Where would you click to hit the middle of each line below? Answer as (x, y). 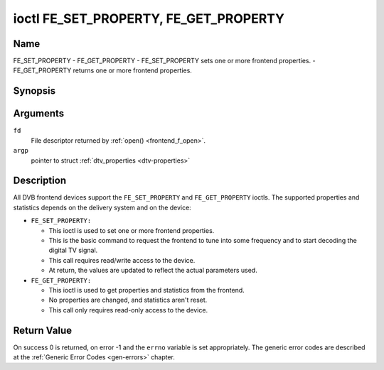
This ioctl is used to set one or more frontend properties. (132, 230)
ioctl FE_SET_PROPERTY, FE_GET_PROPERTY (149, 18)
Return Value (43, 330)
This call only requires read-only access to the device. (128, 310)
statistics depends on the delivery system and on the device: (102, 207)
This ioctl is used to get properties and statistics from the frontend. (146, 290)
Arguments (39, 114)
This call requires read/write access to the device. (122, 260)
